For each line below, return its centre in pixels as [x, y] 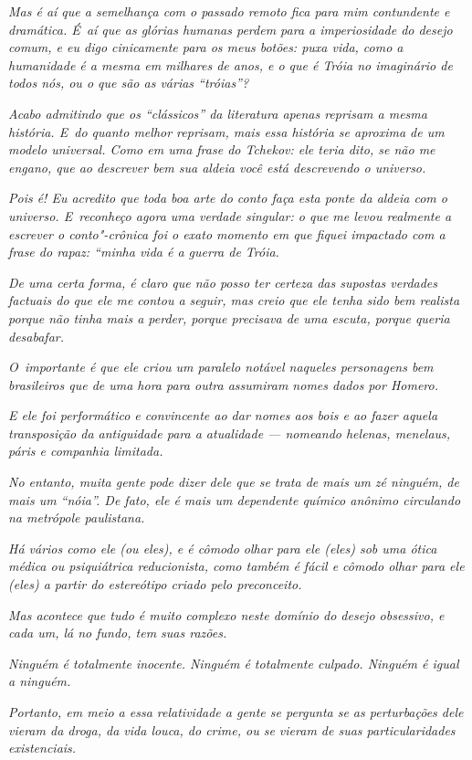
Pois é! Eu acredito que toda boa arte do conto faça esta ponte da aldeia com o [228, 198]
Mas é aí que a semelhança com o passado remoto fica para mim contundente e [229, 11]
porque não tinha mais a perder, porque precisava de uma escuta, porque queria [229, 317]
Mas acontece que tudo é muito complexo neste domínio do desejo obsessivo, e [226, 614]
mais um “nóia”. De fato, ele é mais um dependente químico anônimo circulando [235, 499]
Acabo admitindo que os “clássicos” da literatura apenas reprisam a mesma [218, 113]
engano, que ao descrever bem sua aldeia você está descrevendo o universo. [217, 167]
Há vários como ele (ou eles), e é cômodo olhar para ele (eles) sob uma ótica [223, 548]
